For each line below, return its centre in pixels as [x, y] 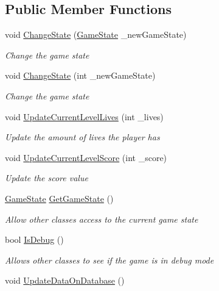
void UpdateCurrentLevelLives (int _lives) [84, 116]
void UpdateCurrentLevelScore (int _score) [86, 157]
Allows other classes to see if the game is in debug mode [109, 260]
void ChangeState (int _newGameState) [80, 75]
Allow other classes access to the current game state [102, 219]
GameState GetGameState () [59, 198]
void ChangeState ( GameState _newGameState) [96, 34]
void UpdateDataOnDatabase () [65, 280]
